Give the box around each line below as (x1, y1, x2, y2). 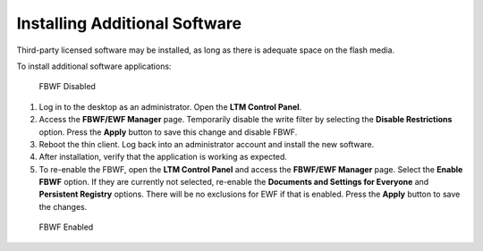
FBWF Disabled (38, 81, 96, 92)
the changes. (38, 201, 88, 212)
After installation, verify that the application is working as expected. (38, 152, 288, 163)
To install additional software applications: (16, 61, 172, 71)
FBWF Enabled (38, 222, 94, 232)
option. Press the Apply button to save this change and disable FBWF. (38, 126, 298, 138)
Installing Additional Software (16, 13, 241, 33)
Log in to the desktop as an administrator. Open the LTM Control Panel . (38, 101, 302, 112)
